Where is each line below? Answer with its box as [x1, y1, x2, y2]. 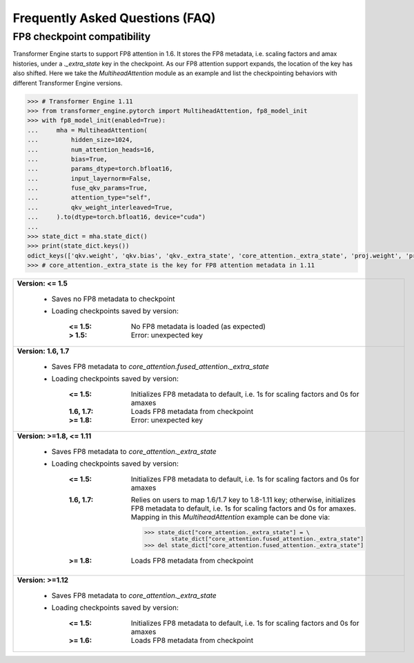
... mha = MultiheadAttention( [27, 126, 148, 134]
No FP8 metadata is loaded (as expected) [130, 321, 266, 331]
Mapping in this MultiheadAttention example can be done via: [130, 513, 331, 522]
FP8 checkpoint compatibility [12, 30, 151, 43]
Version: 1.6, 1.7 [17, 346, 70, 356]
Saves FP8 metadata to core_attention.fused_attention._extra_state [51, 362, 269, 372]
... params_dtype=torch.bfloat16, [27, 165, 173, 172]
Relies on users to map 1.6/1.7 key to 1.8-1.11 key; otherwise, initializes [130, 495, 356, 505]
